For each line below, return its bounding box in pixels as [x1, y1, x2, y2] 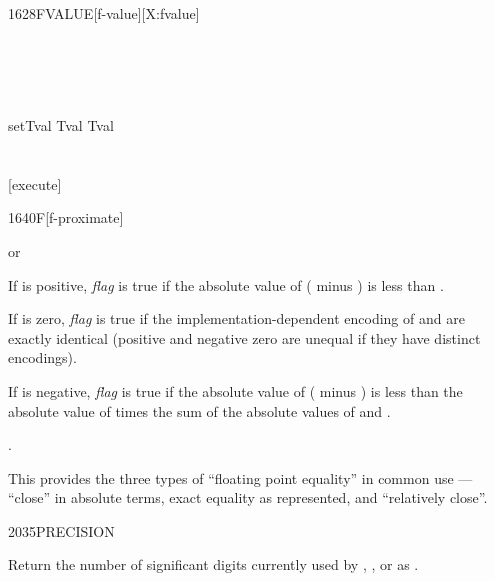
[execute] [8, 173, 62, 194]
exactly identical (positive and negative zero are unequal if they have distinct [8, 327, 481, 348]
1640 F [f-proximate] [8, 207, 124, 228]
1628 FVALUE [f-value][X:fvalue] [8, 3, 200, 23]
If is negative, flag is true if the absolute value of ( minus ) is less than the [8, 380, 463, 401]
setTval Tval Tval [8, 114, 114, 135]
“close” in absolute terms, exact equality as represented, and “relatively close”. [8, 487, 488, 508]
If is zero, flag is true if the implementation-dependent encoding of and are [8, 308, 465, 329]
